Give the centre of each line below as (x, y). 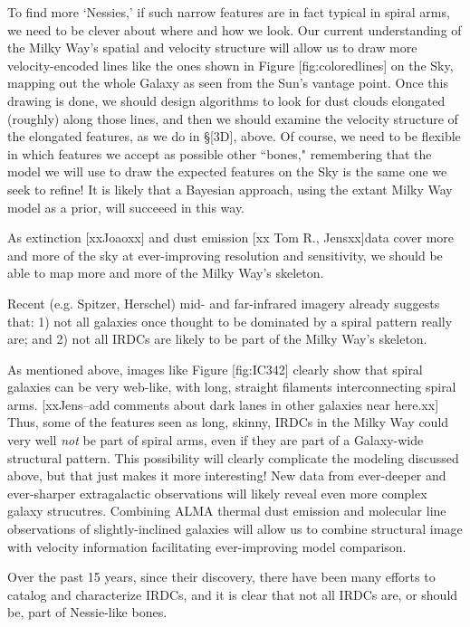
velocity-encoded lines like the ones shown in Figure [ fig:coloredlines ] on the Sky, (230, 65)
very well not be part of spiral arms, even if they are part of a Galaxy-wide (216, 440)
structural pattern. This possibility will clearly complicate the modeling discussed (233, 457)
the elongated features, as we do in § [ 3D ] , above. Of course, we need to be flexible (234, 136)
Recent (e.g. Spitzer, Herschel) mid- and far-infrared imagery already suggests (224, 303)
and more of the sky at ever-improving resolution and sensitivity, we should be (225, 255)
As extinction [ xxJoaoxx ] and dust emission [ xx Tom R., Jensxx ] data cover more (231, 237)
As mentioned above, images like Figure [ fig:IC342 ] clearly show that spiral (215, 369)
